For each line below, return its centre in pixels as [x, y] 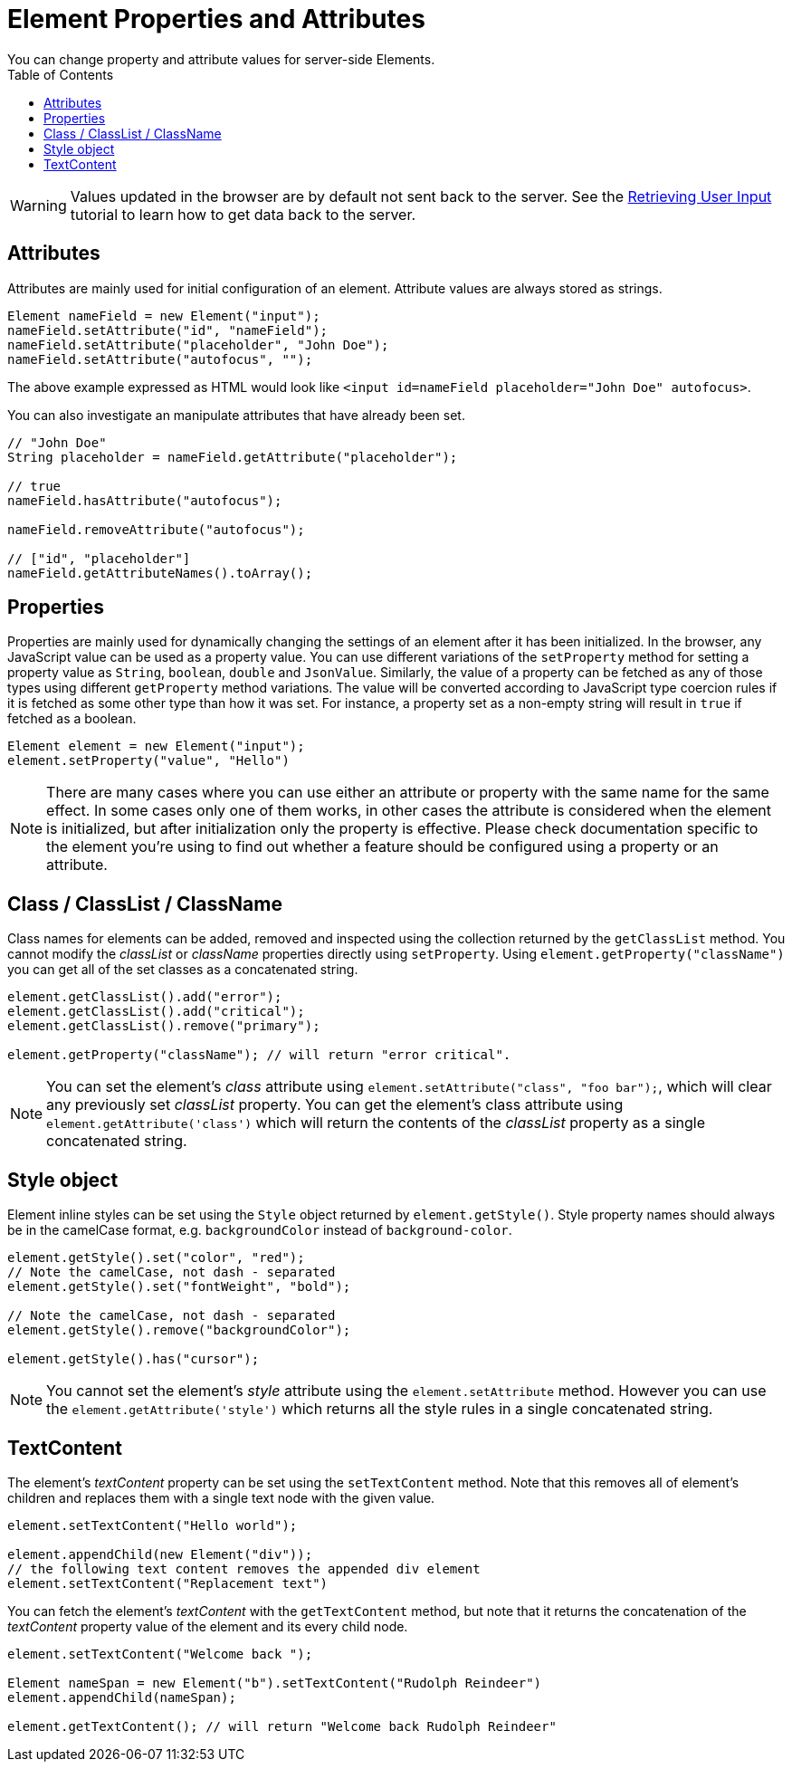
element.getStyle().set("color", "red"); [156, 1258]
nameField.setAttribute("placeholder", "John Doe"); [198, 344]
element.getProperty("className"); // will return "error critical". [259, 1055]
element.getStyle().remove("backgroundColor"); [179, 1330]
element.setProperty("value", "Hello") [148, 761]
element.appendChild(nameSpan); [122, 1697]
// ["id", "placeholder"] [99, 558]
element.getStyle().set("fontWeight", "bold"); [179, 1287]
